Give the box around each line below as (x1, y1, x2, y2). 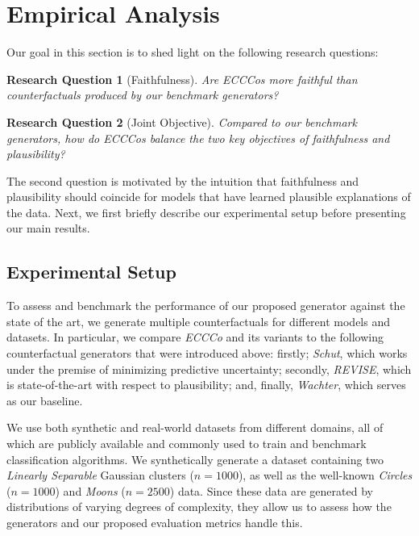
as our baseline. (6, 392, 83, 408)
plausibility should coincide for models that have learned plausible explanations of (6, 188, 411, 205)
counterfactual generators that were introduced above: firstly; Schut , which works (6, 345, 408, 362)
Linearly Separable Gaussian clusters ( (6, 467, 194, 484)
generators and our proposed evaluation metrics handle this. (6, 513, 303, 530)
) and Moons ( (55, 482, 126, 499)
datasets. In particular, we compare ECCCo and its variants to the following (6, 329, 384, 345)
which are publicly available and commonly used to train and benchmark (6, 435, 367, 452)
